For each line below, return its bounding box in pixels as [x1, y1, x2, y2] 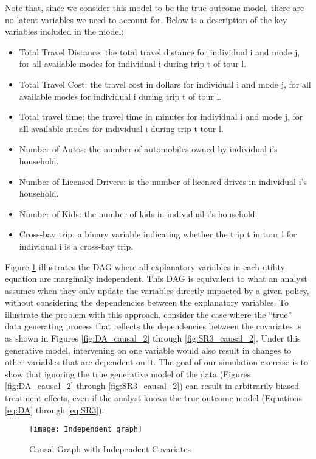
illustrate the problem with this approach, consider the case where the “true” [5, 307, 292, 320]
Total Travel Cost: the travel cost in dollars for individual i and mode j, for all [19, 77, 311, 90]
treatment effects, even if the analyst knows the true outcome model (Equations [5, 391, 302, 404]
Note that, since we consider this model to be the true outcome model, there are [5, 1, 304, 13]
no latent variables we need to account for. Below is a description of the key [5, 13, 287, 26]
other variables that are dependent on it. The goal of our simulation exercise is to [5, 356, 309, 368]
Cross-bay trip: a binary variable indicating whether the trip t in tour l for [19, 228, 297, 240]
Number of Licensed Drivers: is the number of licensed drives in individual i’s [19, 175, 307, 187]
